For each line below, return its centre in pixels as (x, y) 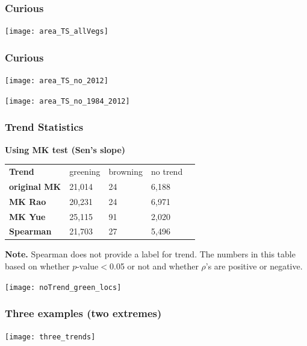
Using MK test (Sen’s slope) (65, 149)
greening (85, 171)
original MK (35, 186)
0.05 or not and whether (154, 266)
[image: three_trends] (50, 337)
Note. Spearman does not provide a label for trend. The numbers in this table (150, 254)
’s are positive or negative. (254, 266)
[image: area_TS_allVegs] (57, 32)
